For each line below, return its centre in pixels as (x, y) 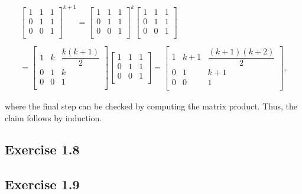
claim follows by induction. (53, 117)
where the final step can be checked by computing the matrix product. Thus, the (151, 106)
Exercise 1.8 (42, 149)
